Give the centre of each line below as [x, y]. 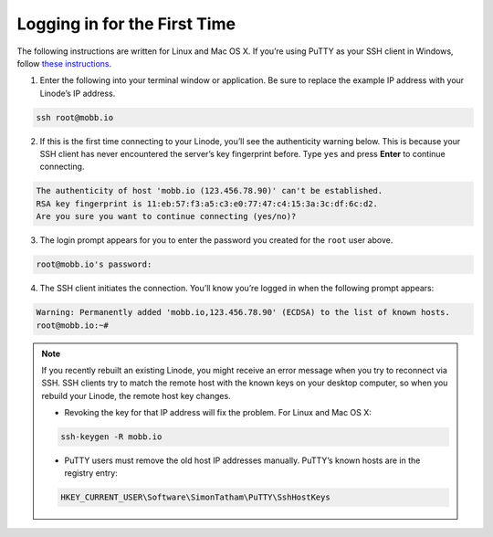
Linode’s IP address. [78, 93]
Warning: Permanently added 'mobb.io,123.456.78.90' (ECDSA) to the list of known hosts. [243, 312]
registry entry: [91, 473]
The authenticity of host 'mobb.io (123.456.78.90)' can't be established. [210, 191]
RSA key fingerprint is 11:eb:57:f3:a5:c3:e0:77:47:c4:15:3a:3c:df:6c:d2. [207, 204]
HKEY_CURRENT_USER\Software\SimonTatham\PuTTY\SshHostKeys [195, 497]
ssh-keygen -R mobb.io [111, 437]
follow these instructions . [64, 63]
